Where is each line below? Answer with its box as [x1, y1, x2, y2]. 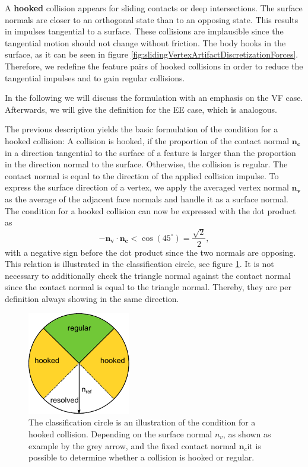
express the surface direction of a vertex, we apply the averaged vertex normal [5, 181, 289, 193]
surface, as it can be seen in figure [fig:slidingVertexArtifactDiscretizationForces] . [5, 48, 299, 61]
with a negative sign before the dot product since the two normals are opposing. [5, 246, 296, 258]
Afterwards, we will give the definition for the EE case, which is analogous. [5, 103, 277, 115]
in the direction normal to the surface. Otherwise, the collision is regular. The [5, 158, 288, 170]
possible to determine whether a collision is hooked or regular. [28, 451, 255, 463]
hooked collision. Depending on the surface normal [28, 427, 212, 440]
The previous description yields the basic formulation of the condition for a [5, 123, 278, 135]
